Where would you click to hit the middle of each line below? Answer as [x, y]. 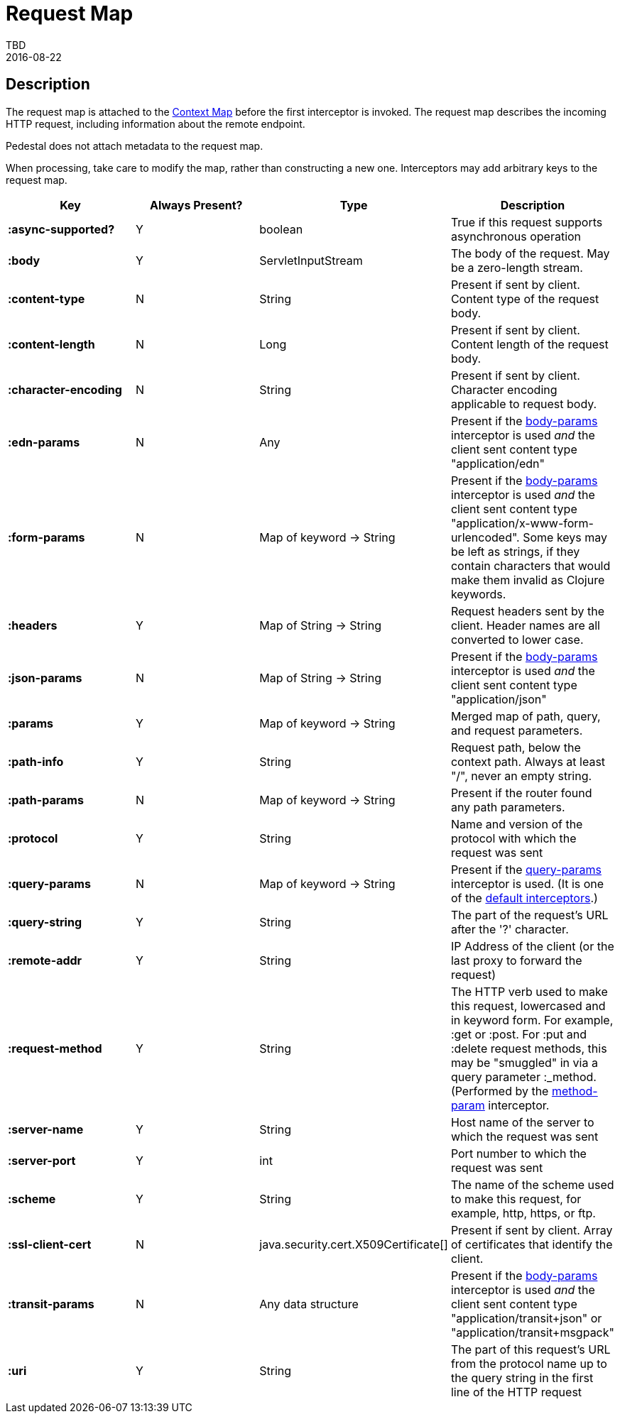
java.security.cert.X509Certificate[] [354, 1244]
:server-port [42, 1160]
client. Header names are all [525, 625]
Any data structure [309, 1304]
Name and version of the [517, 824]
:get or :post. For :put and [519, 1034]
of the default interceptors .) [524, 898]
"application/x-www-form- [522, 523]
